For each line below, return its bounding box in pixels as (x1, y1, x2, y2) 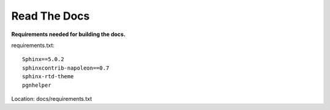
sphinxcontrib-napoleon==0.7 (22, 64, 109, 71)
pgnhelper (22, 81, 51, 89)
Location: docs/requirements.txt (11, 95, 92, 102)
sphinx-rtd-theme (22, 73, 74, 80)
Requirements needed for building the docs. (11, 31, 126, 38)
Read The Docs (11, 9, 90, 23)
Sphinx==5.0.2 (22, 56, 64, 63)
